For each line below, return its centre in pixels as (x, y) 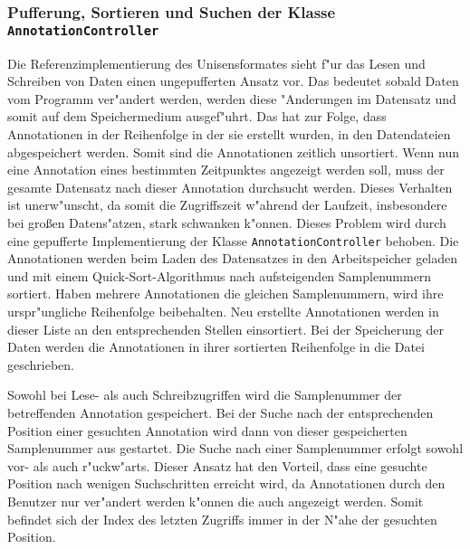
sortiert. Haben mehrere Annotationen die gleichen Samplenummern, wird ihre (225, 293)
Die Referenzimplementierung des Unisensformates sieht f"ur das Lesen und (216, 63)
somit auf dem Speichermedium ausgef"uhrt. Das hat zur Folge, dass (197, 116)
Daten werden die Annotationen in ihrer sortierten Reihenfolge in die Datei (216, 347)
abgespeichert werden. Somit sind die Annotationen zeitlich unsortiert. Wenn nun (233, 151)
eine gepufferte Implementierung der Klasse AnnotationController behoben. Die (233, 240)
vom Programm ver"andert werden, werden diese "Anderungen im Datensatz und (232, 98)
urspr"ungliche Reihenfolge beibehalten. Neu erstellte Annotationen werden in (223, 312)
